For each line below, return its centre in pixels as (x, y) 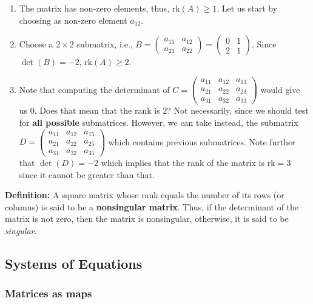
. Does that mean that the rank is (97, 110)
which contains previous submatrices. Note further (202, 141)
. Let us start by (247, 8)
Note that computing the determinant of (94, 89)
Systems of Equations (74, 263)
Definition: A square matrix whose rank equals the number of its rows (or (145, 195)
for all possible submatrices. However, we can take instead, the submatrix (159, 122)
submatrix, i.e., (105, 44)
